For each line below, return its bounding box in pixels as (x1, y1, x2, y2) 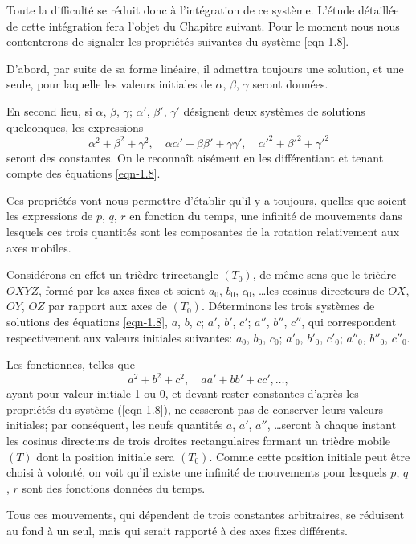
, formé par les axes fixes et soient (38, 281, 206, 298)
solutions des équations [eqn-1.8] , (6, 313, 169, 329)
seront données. (252, 76, 328, 92)
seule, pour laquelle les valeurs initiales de (6, 76, 212, 92)
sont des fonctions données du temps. (22, 479, 206, 496)
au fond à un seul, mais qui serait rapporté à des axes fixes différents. (6, 522, 348, 539)
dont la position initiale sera (36, 448, 175, 464)
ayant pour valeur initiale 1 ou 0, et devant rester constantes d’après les (6, 385, 359, 402)
